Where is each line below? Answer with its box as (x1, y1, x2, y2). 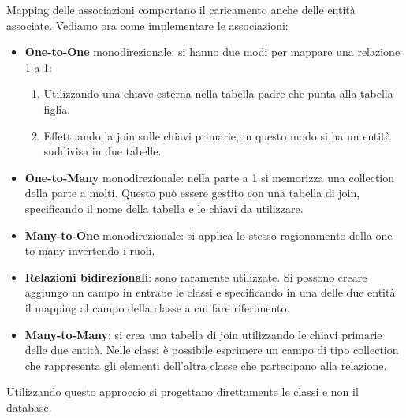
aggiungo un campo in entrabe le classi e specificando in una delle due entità (24, 284, 396, 300)
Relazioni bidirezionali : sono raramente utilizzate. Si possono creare (24, 268, 367, 285)
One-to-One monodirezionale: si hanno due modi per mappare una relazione (24, 43, 400, 60)
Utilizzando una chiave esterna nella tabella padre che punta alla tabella (43, 85, 393, 102)
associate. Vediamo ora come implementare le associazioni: (6, 17, 289, 33)
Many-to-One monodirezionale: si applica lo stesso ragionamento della (24, 226, 372, 243)
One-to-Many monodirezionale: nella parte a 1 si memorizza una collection (24, 169, 395, 185)
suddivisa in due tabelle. (43, 143, 162, 159)
